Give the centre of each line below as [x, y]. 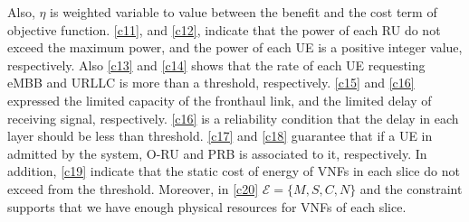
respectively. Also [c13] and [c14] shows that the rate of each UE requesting [216, 65]
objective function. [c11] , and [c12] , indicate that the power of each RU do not [224, 29]
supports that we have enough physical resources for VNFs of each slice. [207, 206]
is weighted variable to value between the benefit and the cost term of [244, 12]
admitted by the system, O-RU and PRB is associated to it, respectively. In [217, 153]
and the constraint [411, 188]
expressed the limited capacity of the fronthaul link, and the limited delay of [220, 100]
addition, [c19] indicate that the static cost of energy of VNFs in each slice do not [234, 171]
